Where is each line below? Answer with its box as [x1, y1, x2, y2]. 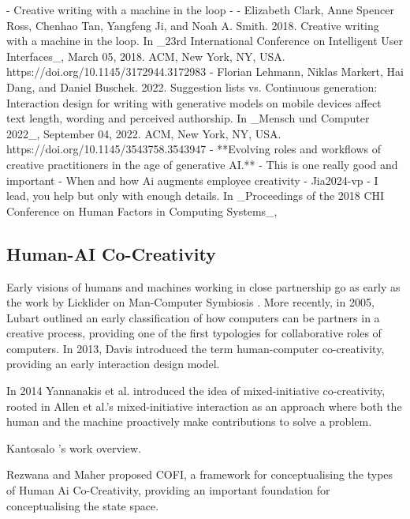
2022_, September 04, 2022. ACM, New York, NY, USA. [6, 125, 281, 141]
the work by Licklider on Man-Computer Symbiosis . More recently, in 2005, [6, 294, 375, 310]
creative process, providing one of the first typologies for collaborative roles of [6, 325, 382, 341]
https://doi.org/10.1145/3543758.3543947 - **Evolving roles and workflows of [6, 141, 382, 157]
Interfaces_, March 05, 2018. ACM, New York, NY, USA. [6, 47, 285, 64]
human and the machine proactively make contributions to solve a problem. [6, 413, 372, 430]
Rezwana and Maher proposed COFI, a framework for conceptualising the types [6, 466, 393, 483]
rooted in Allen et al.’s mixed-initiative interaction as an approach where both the [6, 397, 402, 414]
